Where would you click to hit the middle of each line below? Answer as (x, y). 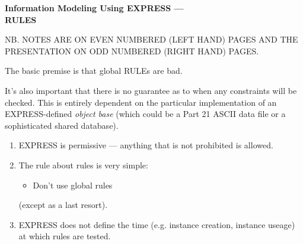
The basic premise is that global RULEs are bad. (94, 71)
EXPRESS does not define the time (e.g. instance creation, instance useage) (157, 224)
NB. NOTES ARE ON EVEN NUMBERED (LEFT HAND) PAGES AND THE (151, 39)
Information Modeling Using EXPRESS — (94, 8)
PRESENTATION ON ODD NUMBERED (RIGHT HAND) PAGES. (132, 51)
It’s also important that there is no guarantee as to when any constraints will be (151, 90)
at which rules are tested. (65, 236)
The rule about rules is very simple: (83, 165)
